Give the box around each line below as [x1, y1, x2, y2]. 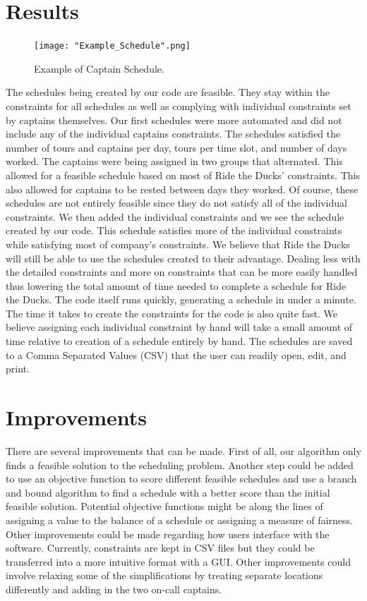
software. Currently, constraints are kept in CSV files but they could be [6, 540, 315, 555]
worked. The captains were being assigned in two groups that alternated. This [6, 154, 343, 169]
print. [6, 361, 30, 376]
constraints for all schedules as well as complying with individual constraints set [6, 98, 351, 113]
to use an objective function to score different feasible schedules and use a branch [6, 471, 357, 486]
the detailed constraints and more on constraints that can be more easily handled [6, 265, 358, 279]
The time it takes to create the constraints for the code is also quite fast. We [6, 305, 337, 320]
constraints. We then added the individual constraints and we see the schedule [6, 209, 344, 224]
